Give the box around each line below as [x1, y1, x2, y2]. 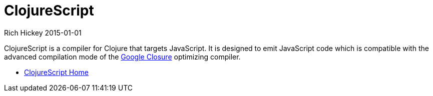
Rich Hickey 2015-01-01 [4, 28, 82, 37]
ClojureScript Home [24, 67, 89, 76]
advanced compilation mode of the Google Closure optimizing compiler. [4, 52, 241, 61]
